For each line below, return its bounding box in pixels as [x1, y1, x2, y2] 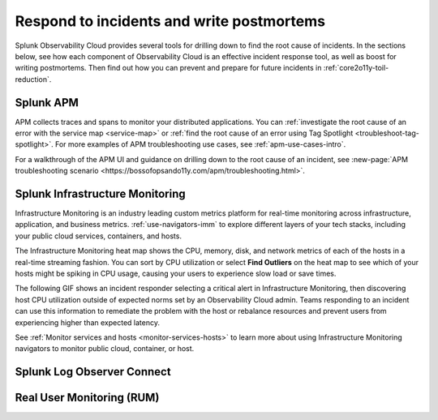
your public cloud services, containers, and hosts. [15, 231, 182, 241]
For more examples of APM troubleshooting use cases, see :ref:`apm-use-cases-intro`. [54, 139, 346, 149]
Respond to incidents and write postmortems [15, 12, 326, 30]
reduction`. [15, 74, 52, 84]
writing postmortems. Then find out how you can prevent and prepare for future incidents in [15, 63, 322, 73]
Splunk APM [15, 96, 79, 109]
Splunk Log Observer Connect [15, 365, 171, 379]
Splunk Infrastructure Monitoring [15, 187, 186, 200]
